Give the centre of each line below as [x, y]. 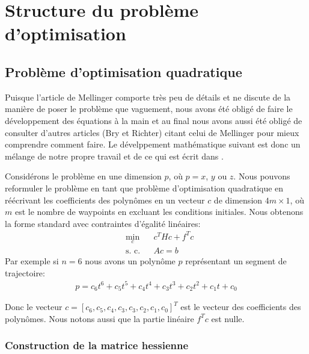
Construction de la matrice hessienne [97, 345]
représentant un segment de [236, 261]
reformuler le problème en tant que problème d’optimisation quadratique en [144, 188]
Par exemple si [32, 261]
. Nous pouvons [262, 176]
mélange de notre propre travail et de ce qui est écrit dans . [114, 156]
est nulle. [228, 318]
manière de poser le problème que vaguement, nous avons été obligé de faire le [149, 109]
